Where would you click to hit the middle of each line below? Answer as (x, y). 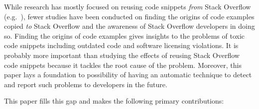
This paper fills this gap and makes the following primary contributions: (114, 101)
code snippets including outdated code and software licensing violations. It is (121, 45)
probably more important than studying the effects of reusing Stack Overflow (122, 55)
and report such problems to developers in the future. (86, 84)
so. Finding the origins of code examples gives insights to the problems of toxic (125, 35)
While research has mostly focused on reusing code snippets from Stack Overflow (128, 6)
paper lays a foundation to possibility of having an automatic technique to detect (128, 75)
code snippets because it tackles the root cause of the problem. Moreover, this (123, 65)
